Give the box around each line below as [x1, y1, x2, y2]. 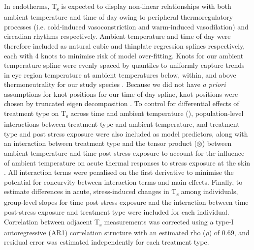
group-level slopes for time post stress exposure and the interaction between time [4, 197, 249, 207]
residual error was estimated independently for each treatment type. [4, 237, 209, 247]
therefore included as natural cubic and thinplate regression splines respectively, [4, 40, 245, 51]
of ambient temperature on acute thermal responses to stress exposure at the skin [4, 157, 251, 167]
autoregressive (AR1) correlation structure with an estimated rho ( [4, 227, 206, 237]
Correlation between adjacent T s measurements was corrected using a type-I [4, 216, 234, 228]
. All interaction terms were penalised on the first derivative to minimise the [4, 167, 234, 177]
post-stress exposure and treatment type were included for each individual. [4, 207, 229, 217]
